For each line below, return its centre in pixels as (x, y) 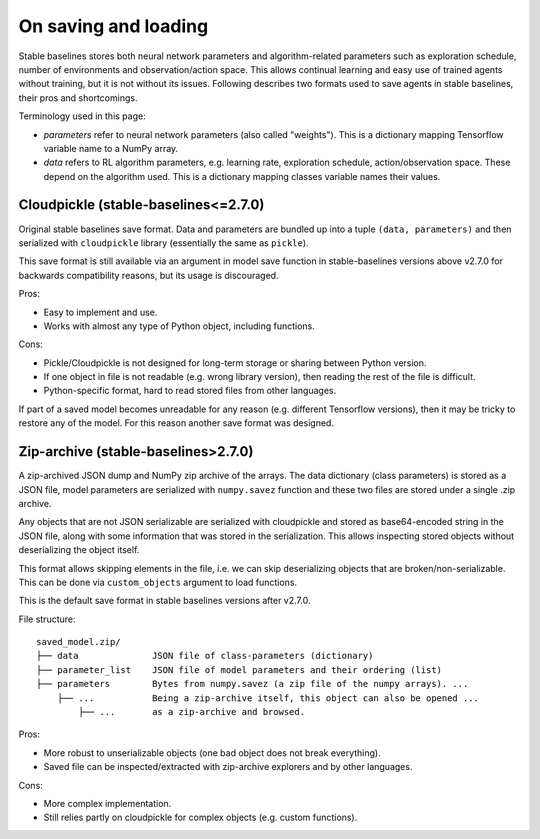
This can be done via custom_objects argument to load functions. (158, 582)
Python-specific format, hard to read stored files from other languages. (190, 391)
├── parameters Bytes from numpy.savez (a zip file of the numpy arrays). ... (252, 684)
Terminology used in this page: (82, 116)
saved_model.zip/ (78, 642)
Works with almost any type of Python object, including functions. (179, 326)
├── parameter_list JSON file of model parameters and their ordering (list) (239, 669)
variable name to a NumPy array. (111, 148)
